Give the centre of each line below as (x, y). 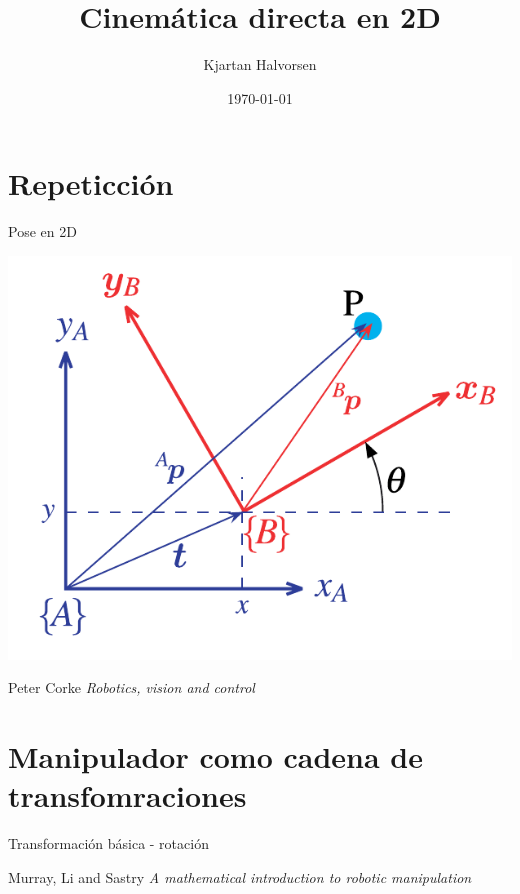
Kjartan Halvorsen (260, 64)
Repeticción (91, 183)
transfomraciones (127, 795)
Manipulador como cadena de (215, 755)
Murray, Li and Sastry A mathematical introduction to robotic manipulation (240, 876)
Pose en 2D (42, 231)
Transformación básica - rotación (108, 843)
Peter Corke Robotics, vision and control (131, 687)
